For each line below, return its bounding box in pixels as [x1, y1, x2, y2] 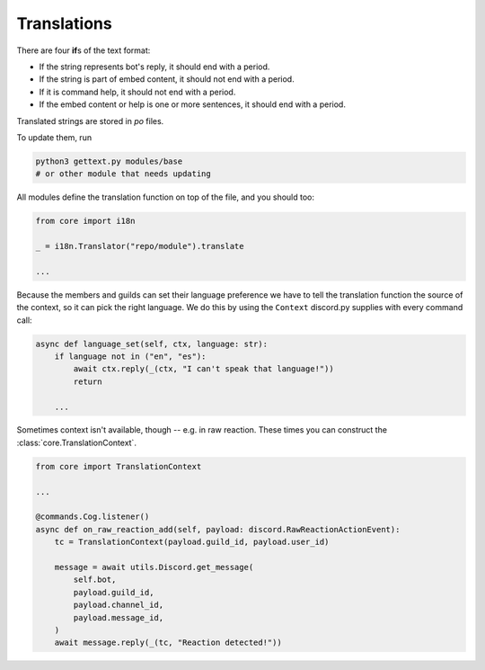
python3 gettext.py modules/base [35, 156, 183, 166]
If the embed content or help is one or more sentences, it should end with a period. [39, 99, 346, 110]
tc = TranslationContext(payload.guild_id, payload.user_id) [54, 537, 330, 548]
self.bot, [73, 575, 117, 585]
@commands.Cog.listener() [35, 512, 150, 522]
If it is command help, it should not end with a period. [39, 86, 236, 97]
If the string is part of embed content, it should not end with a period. [39, 74, 295, 85]
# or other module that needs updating [35, 169, 211, 179]
